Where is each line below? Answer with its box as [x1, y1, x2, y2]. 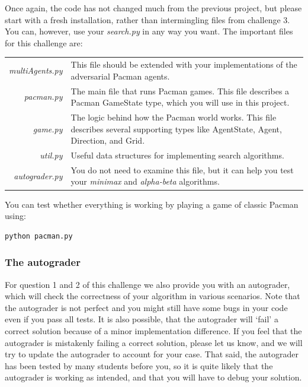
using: [5, 210, 26, 222]
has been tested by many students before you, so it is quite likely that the [5, 359, 273, 372]
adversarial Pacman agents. [70, 69, 170, 82]
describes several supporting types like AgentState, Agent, [70, 122, 282, 135]
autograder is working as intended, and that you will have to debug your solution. [5, 371, 302, 383]
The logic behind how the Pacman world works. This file [70, 111, 277, 123]
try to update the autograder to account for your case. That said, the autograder [5, 348, 299, 360]
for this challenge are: [5, 36, 83, 49]
